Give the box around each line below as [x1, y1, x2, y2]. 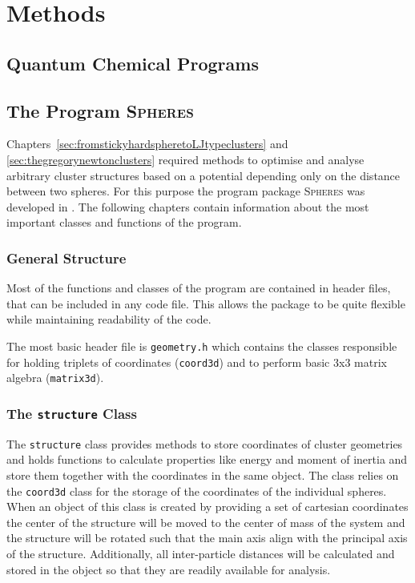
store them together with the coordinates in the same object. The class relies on [6, 466, 399, 483]
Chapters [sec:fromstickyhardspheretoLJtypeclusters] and [6, 135, 288, 152]
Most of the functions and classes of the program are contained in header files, [6, 279, 391, 296]
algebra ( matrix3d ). [6, 369, 104, 386]
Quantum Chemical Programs [6, 50, 259, 75]
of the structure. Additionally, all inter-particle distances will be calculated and [6, 545, 395, 561]
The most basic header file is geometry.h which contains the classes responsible [6, 337, 397, 354]
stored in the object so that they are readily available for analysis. [6, 561, 331, 577]
